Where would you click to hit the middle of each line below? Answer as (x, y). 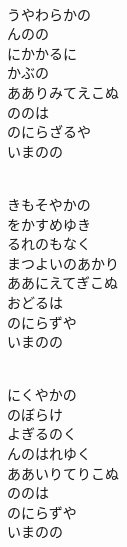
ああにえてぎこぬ (62, 282)
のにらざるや (49, 131)
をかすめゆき (49, 223)
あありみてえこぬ (63, 91)
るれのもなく (49, 243)
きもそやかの (49, 203)
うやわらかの (49, 13)
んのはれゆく (49, 453)
